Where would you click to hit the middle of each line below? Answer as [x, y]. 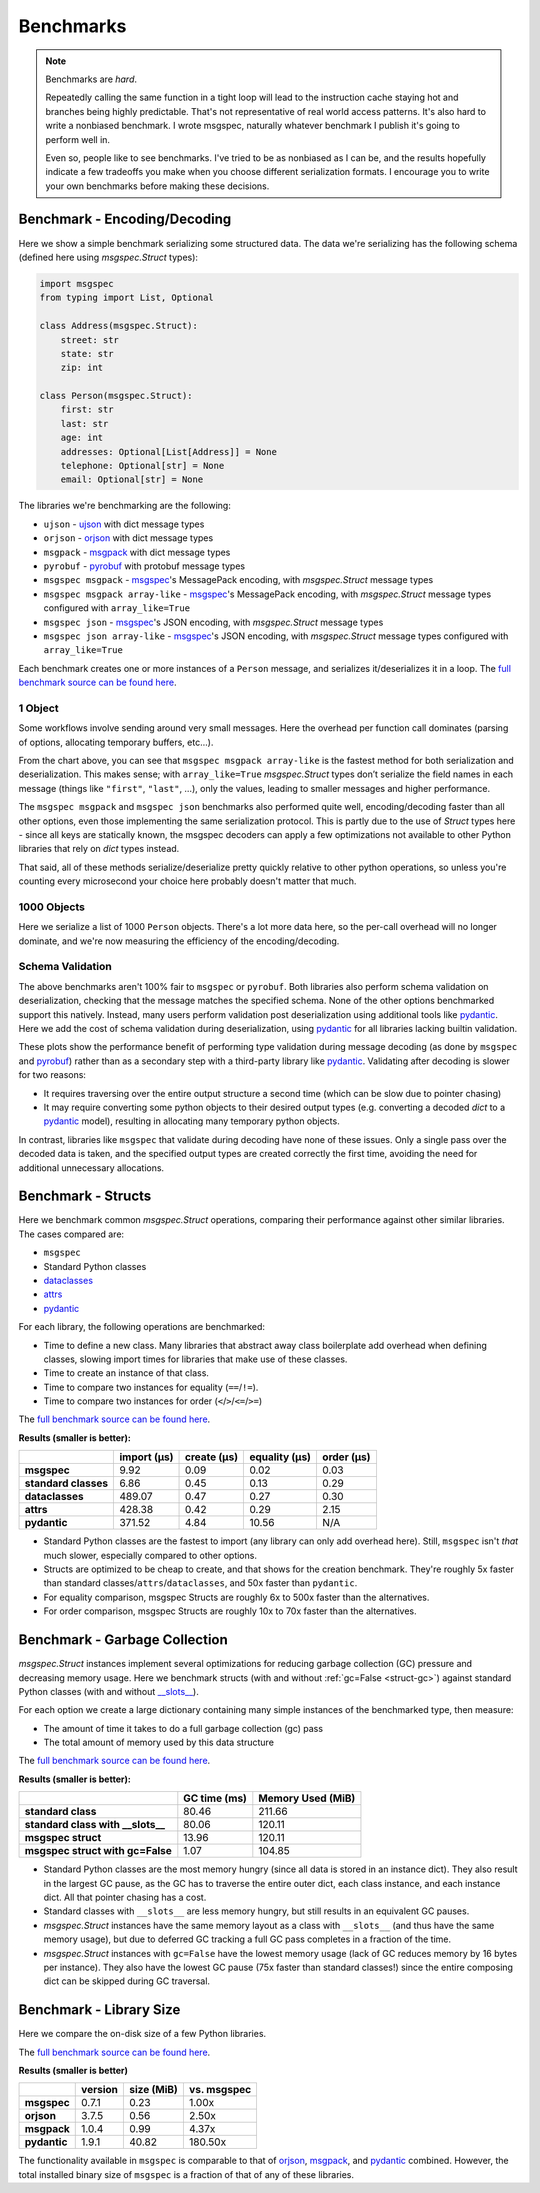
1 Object [38, 708]
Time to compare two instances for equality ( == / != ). [151, 1387]
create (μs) [212, 1457]
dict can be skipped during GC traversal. [126, 1981]
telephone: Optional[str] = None [142, 466]
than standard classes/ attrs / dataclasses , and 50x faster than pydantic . [200, 1583]
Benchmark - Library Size [99, 2010]
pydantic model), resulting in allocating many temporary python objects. [191, 1121]
